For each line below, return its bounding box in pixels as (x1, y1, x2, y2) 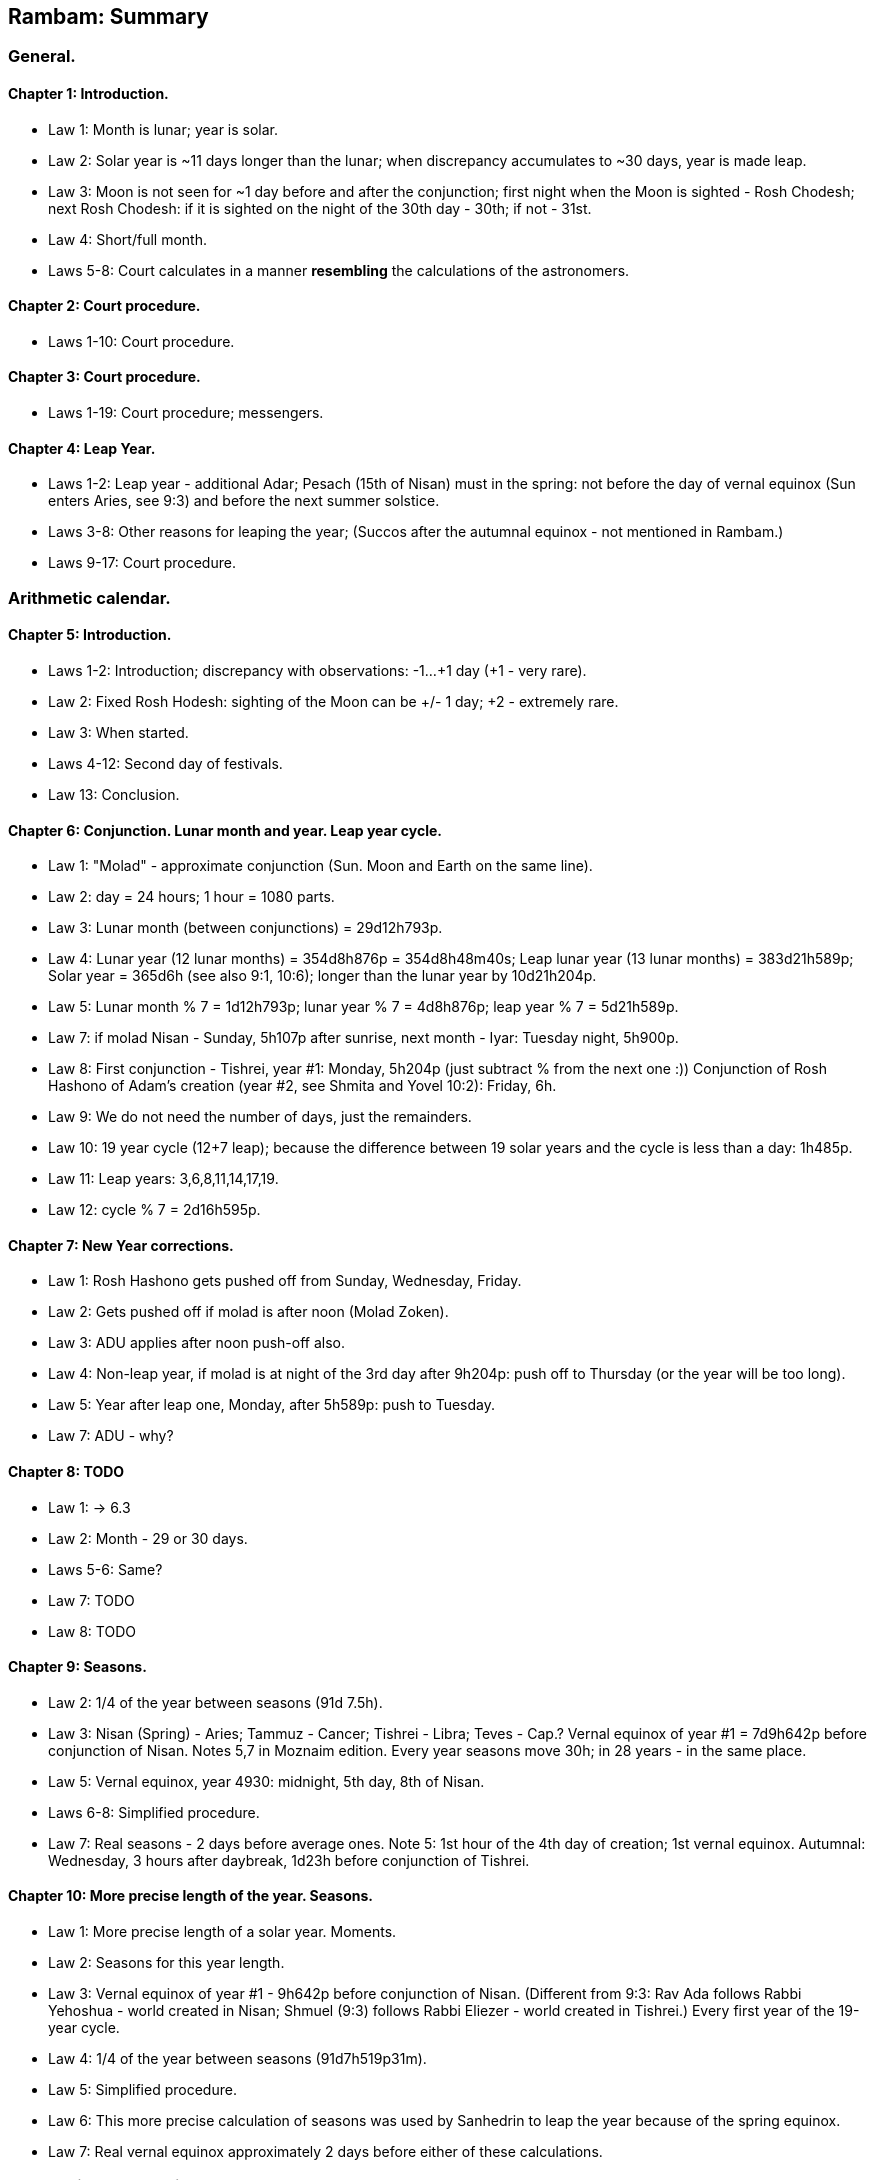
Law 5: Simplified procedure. (48, 2080, 237, 2098)
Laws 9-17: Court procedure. (48, 554, 236, 572)
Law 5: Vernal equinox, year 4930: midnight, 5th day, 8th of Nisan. (48, 1772, 485, 1790)
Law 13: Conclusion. (48, 785, 180, 803)
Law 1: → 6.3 (48, 1498, 131, 1516)
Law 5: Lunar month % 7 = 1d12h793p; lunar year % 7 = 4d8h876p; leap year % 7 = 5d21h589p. (48, 998, 679, 1016)
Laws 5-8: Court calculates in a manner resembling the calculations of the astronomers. (48, 261, 630, 279)
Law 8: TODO (48, 1622, 136, 1640)
